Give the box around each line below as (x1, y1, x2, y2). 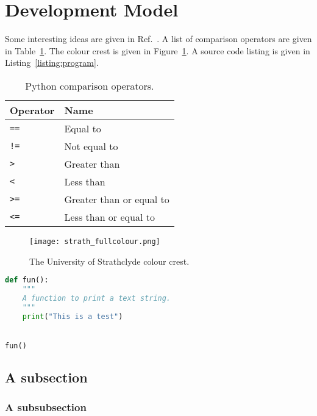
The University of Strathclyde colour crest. (29, 254, 190, 267)
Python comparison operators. (25, 78, 154, 93)
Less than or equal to (64, 209, 155, 224)
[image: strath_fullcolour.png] (29, 237, 160, 246)
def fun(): (5, 276, 49, 285)
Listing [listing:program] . (5, 56, 99, 69)
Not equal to (64, 138, 118, 153)
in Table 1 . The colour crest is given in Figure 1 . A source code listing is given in (5, 44, 310, 57)
